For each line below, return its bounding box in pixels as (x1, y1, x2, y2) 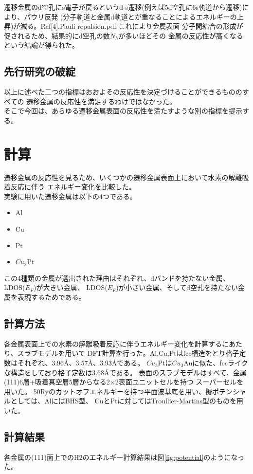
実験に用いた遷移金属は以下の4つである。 (4, 191, 137, 201)
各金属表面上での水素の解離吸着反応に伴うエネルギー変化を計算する (4, 338, 222, 348)
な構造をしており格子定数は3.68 (4, 367, 105, 377)
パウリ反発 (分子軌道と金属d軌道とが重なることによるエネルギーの (24, 11, 237, 21)
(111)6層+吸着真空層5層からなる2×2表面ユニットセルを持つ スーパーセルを (4, 377, 244, 387)
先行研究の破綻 (4, 64, 75, 79)
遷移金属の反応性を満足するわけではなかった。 (26, 96, 177, 106)
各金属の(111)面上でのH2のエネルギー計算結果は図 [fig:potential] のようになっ (4, 452, 245, 462)
